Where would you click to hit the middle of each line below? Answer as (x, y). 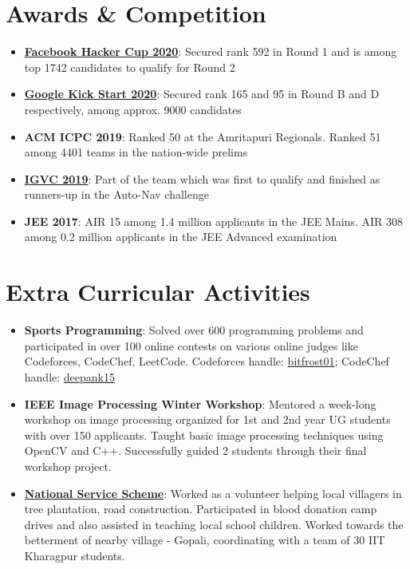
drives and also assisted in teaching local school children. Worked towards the (214, 524)
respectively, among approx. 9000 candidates (133, 109)
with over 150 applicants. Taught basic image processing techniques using (204, 435)
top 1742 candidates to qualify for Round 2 (130, 67)
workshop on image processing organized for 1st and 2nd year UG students (207, 419)
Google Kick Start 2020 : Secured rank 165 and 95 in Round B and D (202, 94)
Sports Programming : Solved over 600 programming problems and (194, 330)
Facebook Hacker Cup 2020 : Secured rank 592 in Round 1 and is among (211, 51)
